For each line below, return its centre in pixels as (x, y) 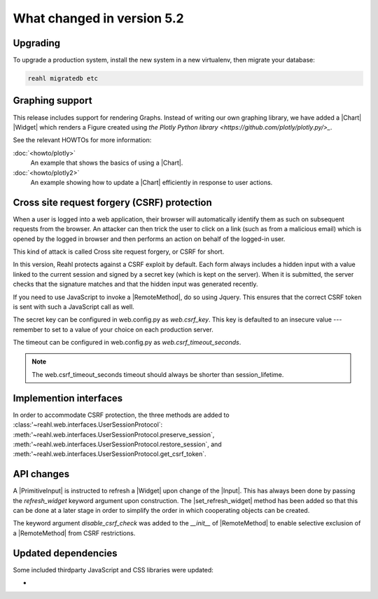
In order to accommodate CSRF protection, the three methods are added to (121, 415)
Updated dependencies (65, 553)
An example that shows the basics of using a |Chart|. (107, 163)
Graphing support (52, 101)
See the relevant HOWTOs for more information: (82, 140)
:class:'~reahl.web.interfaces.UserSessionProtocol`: (88, 425)
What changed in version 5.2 (99, 18)
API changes (41, 474)
